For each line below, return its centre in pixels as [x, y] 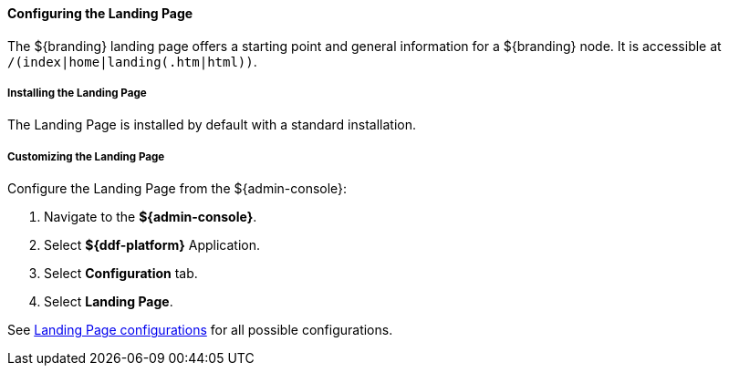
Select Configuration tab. [121, 274]
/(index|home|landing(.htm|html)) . [132, 61]
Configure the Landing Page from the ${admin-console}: [177, 189]
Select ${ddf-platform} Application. [152, 245]
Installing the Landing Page [77, 93]
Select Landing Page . [109, 302]
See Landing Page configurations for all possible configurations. [200, 330]
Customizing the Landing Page [86, 156]
